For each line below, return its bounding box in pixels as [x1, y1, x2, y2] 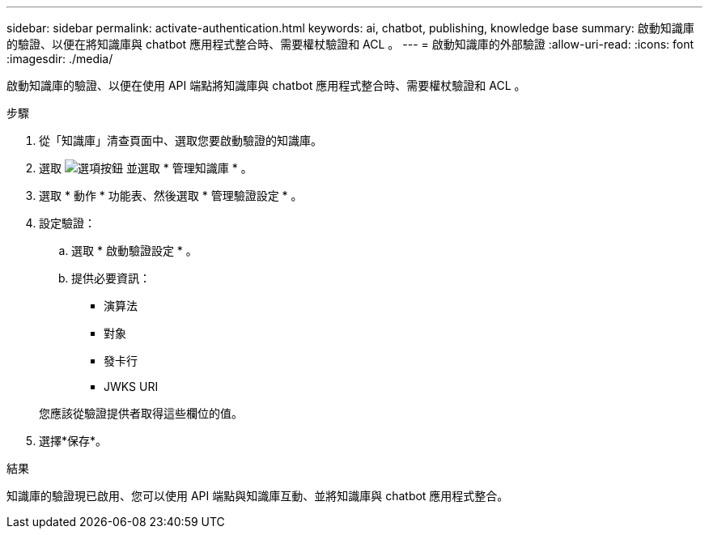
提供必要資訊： [71, 271, 151, 285]
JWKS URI [104, 380, 159, 393]
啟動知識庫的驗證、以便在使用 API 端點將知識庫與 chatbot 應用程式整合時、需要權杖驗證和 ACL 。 [6, 79, 526, 92]
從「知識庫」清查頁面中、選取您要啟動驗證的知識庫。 [39, 134, 322, 147]
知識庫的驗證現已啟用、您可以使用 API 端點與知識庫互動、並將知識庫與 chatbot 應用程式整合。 [6, 489, 509, 503]
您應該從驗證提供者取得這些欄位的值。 [39, 406, 243, 420]
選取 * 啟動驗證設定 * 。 [71, 244, 197, 257]
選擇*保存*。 [39, 434, 108, 448]
